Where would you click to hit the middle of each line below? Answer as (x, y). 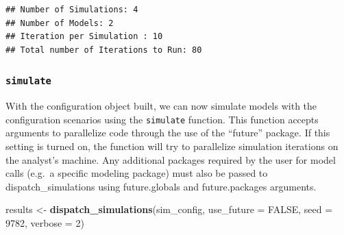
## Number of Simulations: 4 (72, 10)
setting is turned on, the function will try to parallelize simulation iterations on (172, 146)
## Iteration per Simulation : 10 (84, 37)
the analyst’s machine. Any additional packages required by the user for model (171, 159)
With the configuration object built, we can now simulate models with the (161, 106)
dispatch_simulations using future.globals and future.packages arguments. (161, 186)
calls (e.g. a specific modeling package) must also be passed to (137, 173)
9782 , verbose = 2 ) (45, 222)
